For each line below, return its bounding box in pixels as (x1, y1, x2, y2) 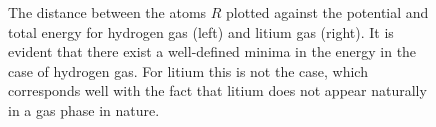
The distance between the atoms (8, 2, 207, 22)
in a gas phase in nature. (8, 99, 160, 120)
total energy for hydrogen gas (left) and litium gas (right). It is (8, 21, 394, 42)
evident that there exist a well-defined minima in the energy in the (8, 41, 417, 62)
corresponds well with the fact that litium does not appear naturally (8, 80, 427, 101)
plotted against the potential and (226, 2, 429, 22)
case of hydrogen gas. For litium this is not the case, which (8, 60, 368, 81)
